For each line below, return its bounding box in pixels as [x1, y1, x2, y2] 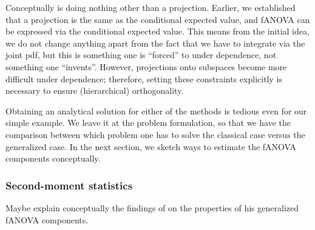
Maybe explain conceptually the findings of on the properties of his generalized [5, 201, 299, 214]
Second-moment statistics [5, 177, 133, 192]
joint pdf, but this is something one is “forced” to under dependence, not [5, 48, 277, 61]
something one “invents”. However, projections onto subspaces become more [5, 60, 287, 73]
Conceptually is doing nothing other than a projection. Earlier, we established [5, 1, 296, 13]
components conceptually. [5, 152, 101, 165]
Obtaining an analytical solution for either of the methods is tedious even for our [5, 104, 307, 117]
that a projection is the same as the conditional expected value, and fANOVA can [5, 13, 310, 25]
